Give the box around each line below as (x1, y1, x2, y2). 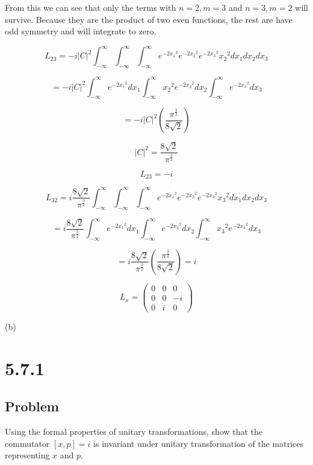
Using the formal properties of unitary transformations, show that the (5, 425, 263, 438)
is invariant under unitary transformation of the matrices (93, 437, 304, 449)
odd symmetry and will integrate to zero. (5, 25, 156, 37)
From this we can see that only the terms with (5, 1, 176, 13)
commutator (5, 437, 50, 449)
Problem (5, 397, 59, 416)
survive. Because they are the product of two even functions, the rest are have (5, 13, 293, 25)
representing (5, 449, 50, 461)
